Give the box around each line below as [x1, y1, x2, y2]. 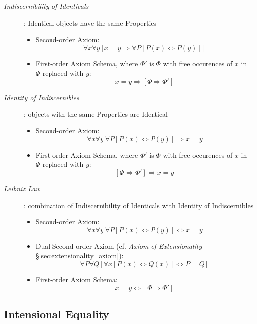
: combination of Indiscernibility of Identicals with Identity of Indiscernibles [24, 200, 254, 210]
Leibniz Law [4, 183, 40, 193]
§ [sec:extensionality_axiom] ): [35, 250, 124, 261]
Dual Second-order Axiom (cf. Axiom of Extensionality [35, 240, 202, 251]
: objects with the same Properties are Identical [24, 108, 168, 119]
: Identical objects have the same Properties [24, 17, 157, 28]
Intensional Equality [4, 306, 109, 321]
